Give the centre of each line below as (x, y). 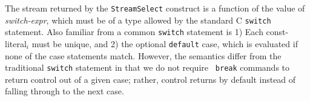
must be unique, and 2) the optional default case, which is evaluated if (165, 43)
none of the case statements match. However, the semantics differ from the (143, 55)
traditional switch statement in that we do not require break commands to (147, 67)
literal (16, 43)
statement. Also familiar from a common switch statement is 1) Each (134, 32)
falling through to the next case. (64, 91)
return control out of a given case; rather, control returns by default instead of (150, 79)
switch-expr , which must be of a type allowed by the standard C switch (138, 20)
